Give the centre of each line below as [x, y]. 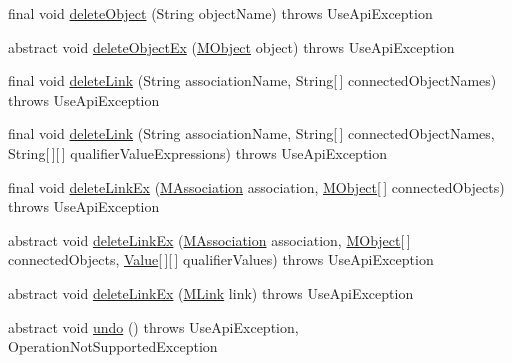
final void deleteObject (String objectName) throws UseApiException [220, 13]
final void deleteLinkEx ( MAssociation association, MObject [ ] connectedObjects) [256, 186]
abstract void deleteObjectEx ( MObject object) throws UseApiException [231, 46]
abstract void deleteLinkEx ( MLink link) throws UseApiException [211, 292]
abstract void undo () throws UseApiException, [153, 326]
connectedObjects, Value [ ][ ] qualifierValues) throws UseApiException [221, 259]
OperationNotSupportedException [113, 346]
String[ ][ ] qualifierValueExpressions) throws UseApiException [198, 152]
